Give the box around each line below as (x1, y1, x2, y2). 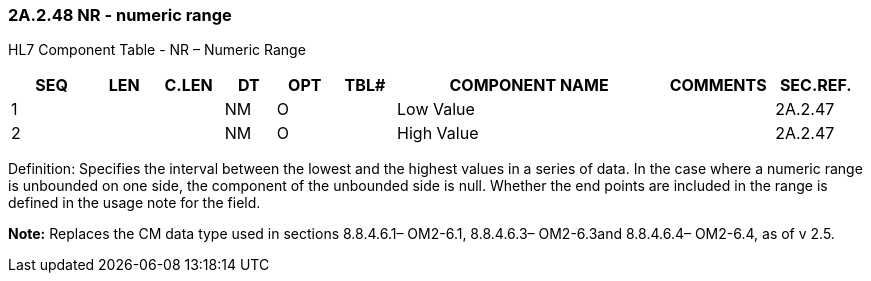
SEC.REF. (779, 75, 852, 96)
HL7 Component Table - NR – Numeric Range (8, 41, 306, 59)
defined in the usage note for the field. (8, 194, 261, 212)
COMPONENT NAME (449, 75, 609, 96)
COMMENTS (669, 75, 767, 96)
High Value (397, 123, 479, 144)
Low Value (397, 99, 475, 120)
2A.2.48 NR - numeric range (8, 5, 232, 25)
